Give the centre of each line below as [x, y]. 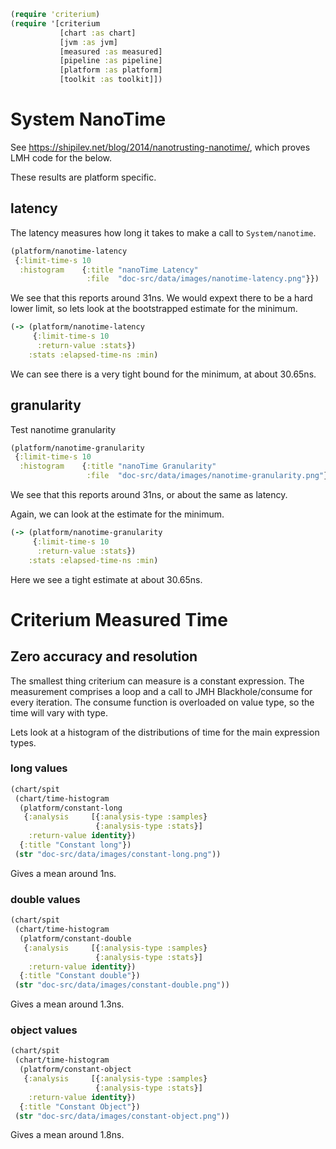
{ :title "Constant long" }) [75, 845]
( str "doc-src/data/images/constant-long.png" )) [118, 854]
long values [39, 768]
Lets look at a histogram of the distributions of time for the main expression [165, 732]
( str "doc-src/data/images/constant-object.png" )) [122, 1116]
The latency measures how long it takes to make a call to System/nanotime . [163, 232]
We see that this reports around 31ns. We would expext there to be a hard [161, 298]
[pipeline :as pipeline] [111, 61]
